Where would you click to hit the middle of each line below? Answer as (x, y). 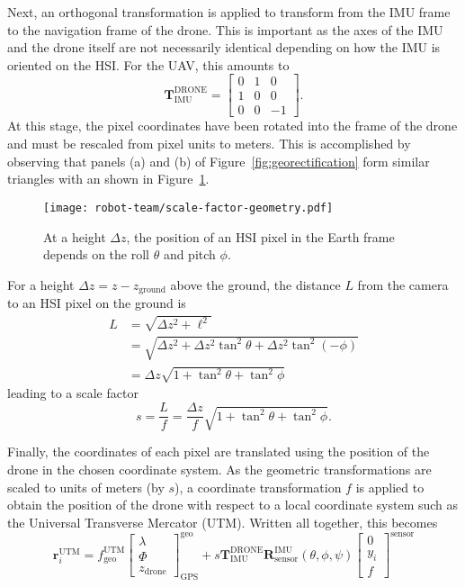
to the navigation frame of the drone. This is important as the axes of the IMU (225, 29)
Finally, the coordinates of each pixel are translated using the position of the (219, 452)
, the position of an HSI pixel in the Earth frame (260, 236)
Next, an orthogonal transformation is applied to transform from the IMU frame (229, 12)
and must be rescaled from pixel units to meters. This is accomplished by (209, 144)
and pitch (189, 254)
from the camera (403, 284)
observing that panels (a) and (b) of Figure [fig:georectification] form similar (219, 161)
